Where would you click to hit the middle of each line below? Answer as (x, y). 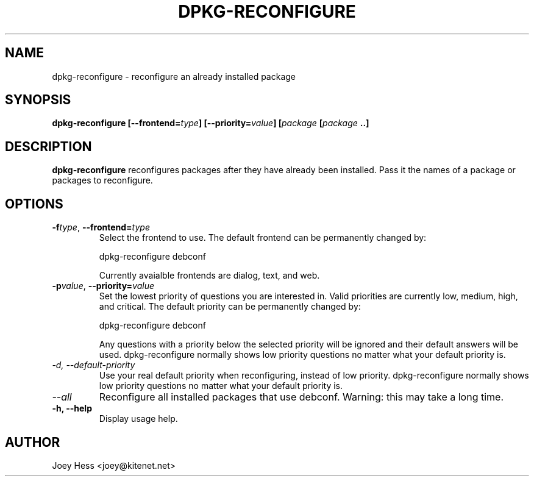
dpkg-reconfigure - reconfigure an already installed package (174, 76)
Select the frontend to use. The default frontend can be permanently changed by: (263, 238)
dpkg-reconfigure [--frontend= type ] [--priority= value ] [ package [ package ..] (211, 123)
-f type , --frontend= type (101, 227)
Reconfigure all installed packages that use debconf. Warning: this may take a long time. (301, 397)
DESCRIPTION (48, 146)
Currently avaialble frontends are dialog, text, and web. (209, 276)
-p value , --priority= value (103, 286)
